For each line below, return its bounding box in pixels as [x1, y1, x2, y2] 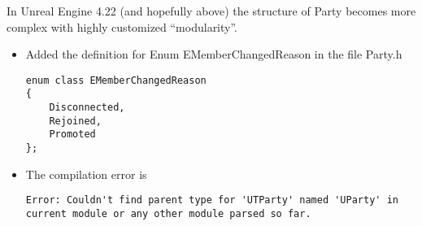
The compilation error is [25, 165, 147, 182]
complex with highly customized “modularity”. [7, 18, 238, 35]
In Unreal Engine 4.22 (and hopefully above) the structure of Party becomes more [7, 2, 416, 19]
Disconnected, [49, 102, 125, 114]
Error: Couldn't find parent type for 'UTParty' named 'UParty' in [25, 194, 398, 206]
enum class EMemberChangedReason [25, 74, 207, 86]
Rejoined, [49, 115, 102, 127]
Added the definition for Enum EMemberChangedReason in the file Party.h [25, 46, 402, 63]
